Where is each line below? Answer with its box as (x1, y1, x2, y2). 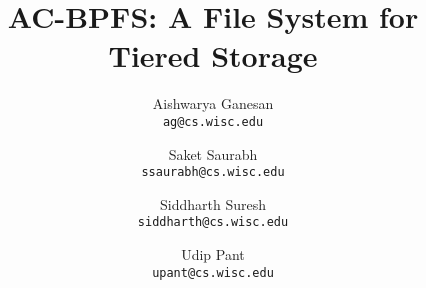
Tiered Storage (108, 35, 318, 76)
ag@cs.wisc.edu (162, 114, 264, 129)
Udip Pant (181, 244, 245, 265)
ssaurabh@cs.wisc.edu (141, 165, 285, 180)
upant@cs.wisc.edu (152, 265, 274, 280)
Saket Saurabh (168, 143, 258, 164)
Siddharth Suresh (160, 193, 266, 214)
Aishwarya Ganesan (152, 93, 274, 114)
